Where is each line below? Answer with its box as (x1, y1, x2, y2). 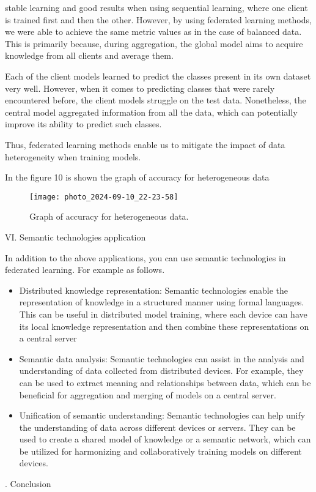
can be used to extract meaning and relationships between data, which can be (19, 376, 311, 389)
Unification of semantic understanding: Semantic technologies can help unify (19, 409, 306, 422)
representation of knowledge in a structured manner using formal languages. (19, 296, 304, 308)
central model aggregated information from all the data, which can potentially (5, 105, 298, 118)
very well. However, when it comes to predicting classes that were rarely (5, 81, 275, 94)
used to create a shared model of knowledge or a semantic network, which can (19, 433, 311, 445)
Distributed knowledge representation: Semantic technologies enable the (19, 283, 288, 296)
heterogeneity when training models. (5, 150, 141, 163)
